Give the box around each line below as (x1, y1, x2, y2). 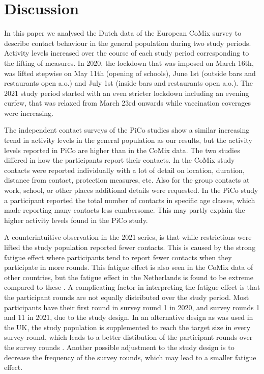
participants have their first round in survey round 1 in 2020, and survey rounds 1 (4, 302, 260, 312)
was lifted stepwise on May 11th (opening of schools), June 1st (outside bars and (4, 67, 256, 78)
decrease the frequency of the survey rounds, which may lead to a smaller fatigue (4, 352, 256, 362)
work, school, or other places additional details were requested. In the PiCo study (4, 185, 258, 195)
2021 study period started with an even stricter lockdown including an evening (4, 87, 249, 98)
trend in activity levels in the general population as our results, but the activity (4, 135, 252, 145)
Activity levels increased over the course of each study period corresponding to (4, 47, 249, 58)
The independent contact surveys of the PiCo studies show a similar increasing (4, 124, 250, 135)
